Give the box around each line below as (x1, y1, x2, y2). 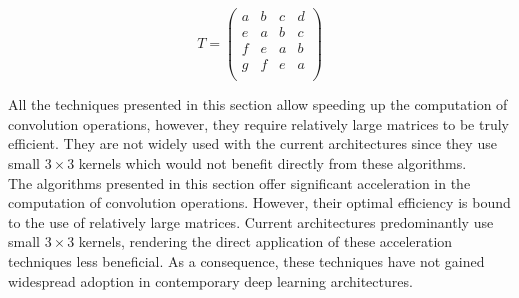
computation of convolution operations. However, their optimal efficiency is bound (8, 192, 511, 213)
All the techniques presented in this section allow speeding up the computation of (8, 94, 508, 115)
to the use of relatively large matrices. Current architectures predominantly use (8, 211, 494, 232)
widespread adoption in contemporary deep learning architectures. (8, 270, 413, 291)
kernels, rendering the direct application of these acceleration (78, 231, 453, 252)
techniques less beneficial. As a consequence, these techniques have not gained (8, 250, 485, 271)
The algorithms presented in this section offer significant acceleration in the (8, 172, 471, 193)
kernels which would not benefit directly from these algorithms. (78, 153, 467, 173)
